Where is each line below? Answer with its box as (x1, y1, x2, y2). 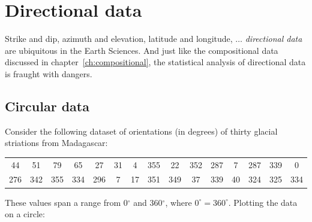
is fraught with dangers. (5, 67, 92, 80)
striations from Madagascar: (5, 136, 108, 149)
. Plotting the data (228, 196, 298, 208)
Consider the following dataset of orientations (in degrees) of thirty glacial (5, 124, 278, 137)
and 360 (133, 196, 163, 208)
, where (165, 196, 192, 208)
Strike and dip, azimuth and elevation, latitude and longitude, (5, 32, 233, 45)
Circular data (5, 96, 89, 115)
